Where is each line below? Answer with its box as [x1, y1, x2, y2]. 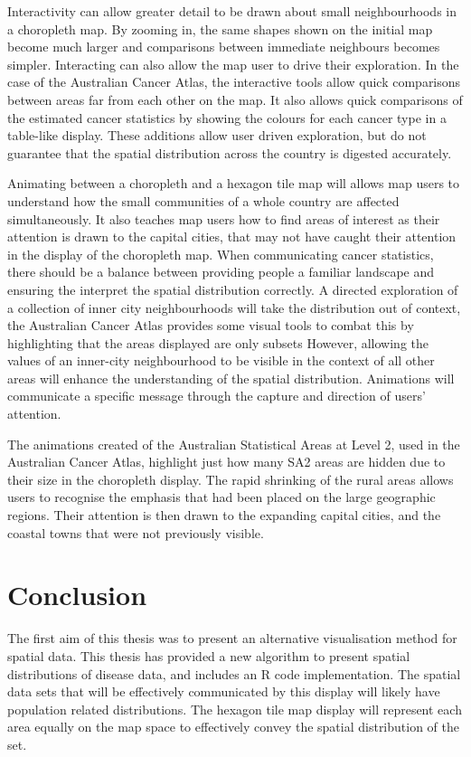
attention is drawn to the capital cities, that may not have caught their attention [7, 227, 457, 246]
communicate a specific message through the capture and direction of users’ [7, 386, 426, 405]
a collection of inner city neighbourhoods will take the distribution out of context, [7, 298, 461, 317]
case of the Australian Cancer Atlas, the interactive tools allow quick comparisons [7, 72, 461, 91]
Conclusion [7, 576, 147, 613]
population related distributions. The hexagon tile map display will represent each [7, 699, 462, 718]
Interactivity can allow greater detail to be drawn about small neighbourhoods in [7, 2, 457, 20]
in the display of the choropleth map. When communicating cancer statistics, [7, 244, 434, 263]
